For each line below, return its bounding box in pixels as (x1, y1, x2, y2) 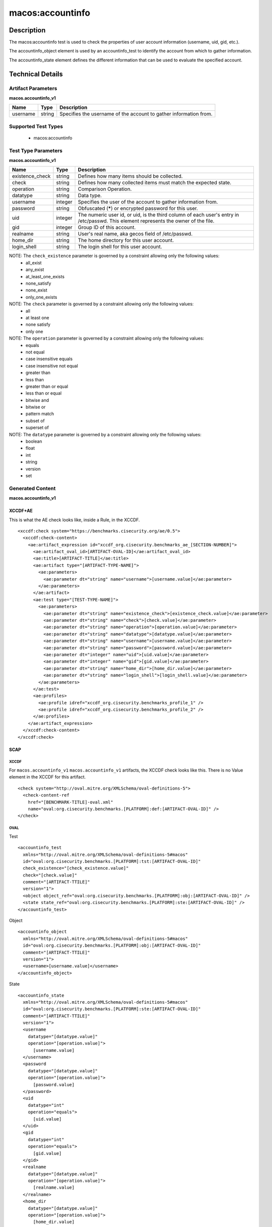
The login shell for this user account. (78, 243, 162, 250)
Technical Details (9, 70, 63, 78)
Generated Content (9, 485, 56, 492)
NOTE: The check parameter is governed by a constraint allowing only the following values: (9, 301, 194, 307)
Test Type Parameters (9, 147, 63, 154)
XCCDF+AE (9, 508, 33, 514)
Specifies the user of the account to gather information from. (78, 199, 218, 206)
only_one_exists (25, 294, 57, 300)
